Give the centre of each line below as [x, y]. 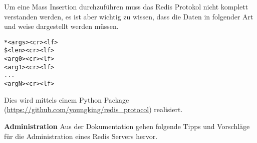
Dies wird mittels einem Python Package [67, 99]
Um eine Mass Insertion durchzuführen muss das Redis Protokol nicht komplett [126, 6]
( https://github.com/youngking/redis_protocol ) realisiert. [93, 109]
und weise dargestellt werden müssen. [61, 26]
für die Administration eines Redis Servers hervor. [81, 136]
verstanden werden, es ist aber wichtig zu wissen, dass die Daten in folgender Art [129, 16]
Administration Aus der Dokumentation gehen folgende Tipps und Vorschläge [127, 126]
